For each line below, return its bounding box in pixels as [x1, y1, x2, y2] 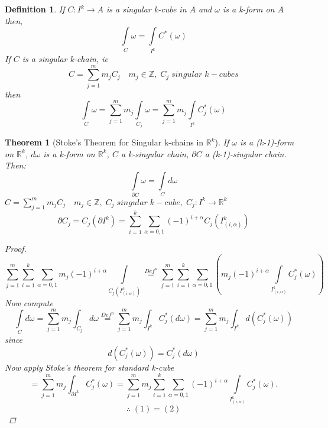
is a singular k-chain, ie [22, 53, 108, 65]
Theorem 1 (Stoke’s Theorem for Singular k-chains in [5, 136, 204, 148]
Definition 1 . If [5, 3, 65, 15]
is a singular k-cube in [106, 3, 187, 15]
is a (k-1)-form [240, 136, 294, 148]
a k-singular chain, [121, 147, 189, 160]
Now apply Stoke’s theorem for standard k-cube [5, 361, 174, 373]
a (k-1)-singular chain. [204, 147, 287, 160]
